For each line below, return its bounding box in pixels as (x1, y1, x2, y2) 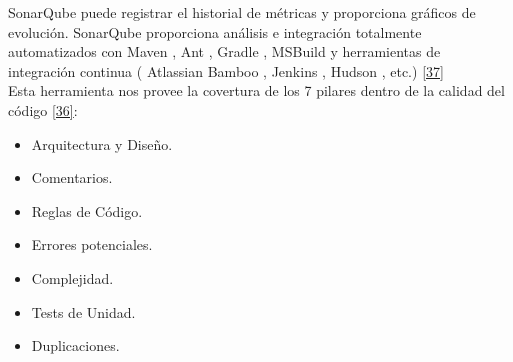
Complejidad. (31, 267, 114, 288)
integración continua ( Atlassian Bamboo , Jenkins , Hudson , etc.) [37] (8, 60, 444, 81)
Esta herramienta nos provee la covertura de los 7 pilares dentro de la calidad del (8, 80, 505, 101)
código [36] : (8, 99, 78, 120)
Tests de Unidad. (31, 301, 136, 322)
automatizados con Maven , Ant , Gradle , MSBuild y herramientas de (8, 41, 441, 62)
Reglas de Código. (31, 200, 143, 221)
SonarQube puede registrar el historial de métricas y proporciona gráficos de (8, 2, 476, 22)
